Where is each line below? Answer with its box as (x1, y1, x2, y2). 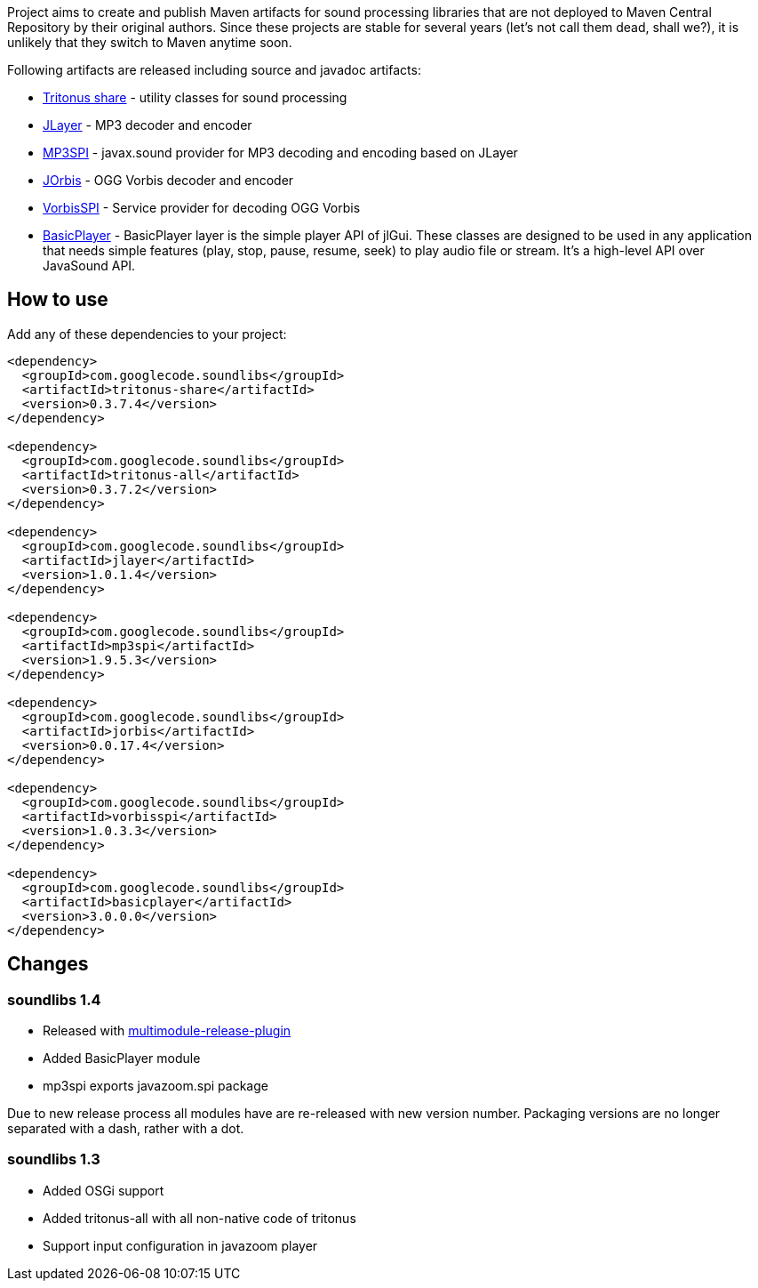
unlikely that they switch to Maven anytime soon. (7, 35, 292, 50)
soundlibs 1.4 (7, 990, 101, 1009)
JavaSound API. (43, 258, 136, 273)
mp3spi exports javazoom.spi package (43, 1078, 268, 1094)
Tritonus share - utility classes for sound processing (43, 90, 347, 105)
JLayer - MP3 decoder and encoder (43, 117, 252, 133)
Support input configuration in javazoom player (43, 1237, 318, 1253)
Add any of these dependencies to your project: (7, 326, 287, 342)
